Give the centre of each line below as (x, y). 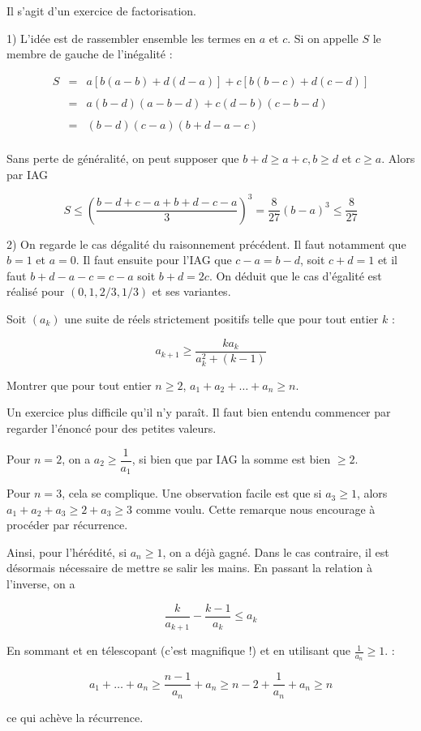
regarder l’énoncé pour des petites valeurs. (112, 427)
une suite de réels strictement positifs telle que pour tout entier (221, 319)
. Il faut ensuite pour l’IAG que (154, 260)
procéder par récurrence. (67, 525)
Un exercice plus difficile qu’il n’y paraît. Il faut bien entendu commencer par (199, 412)
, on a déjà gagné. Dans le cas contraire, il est (276, 551)
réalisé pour (36, 291)
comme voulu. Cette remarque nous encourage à (256, 509)
